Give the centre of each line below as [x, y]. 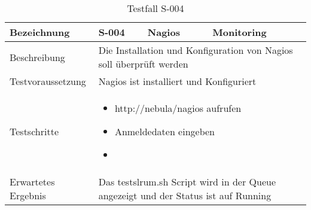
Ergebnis [28, 195]
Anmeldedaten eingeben [164, 131]
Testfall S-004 [155, 8]
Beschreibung [37, 57]
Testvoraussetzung [48, 81]
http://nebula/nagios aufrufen [178, 108]
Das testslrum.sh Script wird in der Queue [187, 182]
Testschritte [34, 131]
